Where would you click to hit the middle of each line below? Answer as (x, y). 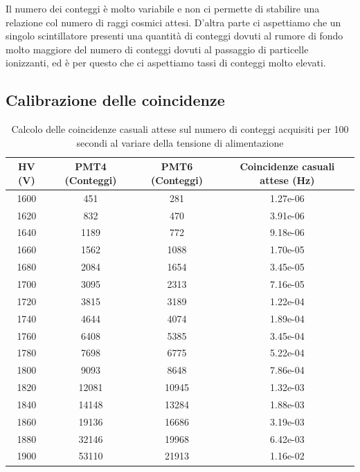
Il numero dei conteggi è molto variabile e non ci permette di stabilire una (163, 8)
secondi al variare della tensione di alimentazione (180, 142)
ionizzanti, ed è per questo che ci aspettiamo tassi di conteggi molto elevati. (166, 63)
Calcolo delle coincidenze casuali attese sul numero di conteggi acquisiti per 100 (180, 129)
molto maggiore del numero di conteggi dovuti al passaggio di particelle (157, 49)
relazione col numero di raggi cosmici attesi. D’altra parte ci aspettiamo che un (173, 22)
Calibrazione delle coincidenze (115, 100)
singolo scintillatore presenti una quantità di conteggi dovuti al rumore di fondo (174, 36)
